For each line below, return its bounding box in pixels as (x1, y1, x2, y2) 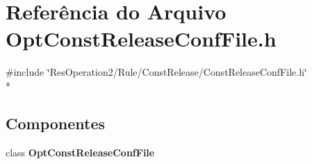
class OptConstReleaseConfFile (6, 145, 155, 159)
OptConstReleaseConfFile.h (6, 24, 277, 53)
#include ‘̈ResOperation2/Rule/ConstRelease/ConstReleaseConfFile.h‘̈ (6, 65, 307, 79)
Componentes (6, 112, 106, 133)
